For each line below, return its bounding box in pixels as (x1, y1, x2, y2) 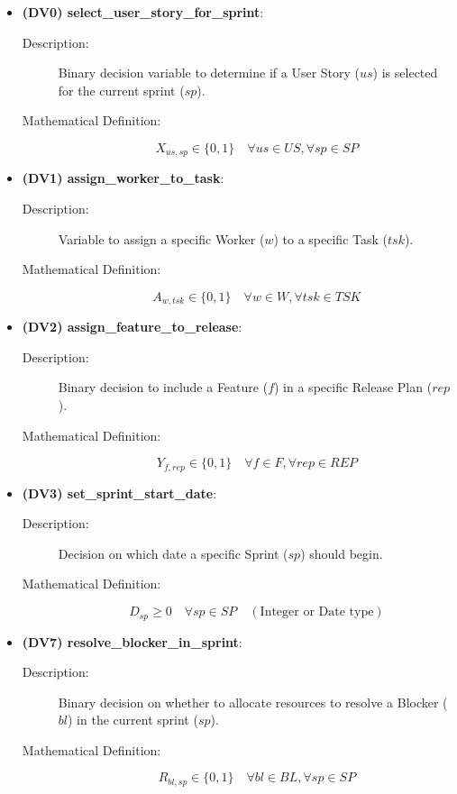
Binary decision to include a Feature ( (58, 378, 269, 397)
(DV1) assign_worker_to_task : (22, 169, 224, 187)
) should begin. (300, 543, 383, 562)
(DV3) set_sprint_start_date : (22, 483, 217, 502)
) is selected (372, 63, 438, 82)
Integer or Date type (260, 606, 374, 619)
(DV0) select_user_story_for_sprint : (22, 3, 264, 21)
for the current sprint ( (58, 80, 185, 99)
